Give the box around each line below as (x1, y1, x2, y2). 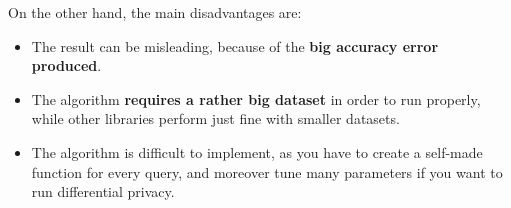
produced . (31, 55, 102, 76)
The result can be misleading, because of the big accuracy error (31, 35, 439, 56)
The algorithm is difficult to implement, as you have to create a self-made (31, 141, 483, 162)
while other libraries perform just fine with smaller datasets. (31, 108, 400, 129)
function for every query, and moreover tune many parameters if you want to (31, 161, 503, 182)
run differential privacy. (31, 181, 175, 202)
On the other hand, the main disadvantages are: (8, 2, 302, 22)
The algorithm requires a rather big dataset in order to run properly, (31, 88, 481, 109)
